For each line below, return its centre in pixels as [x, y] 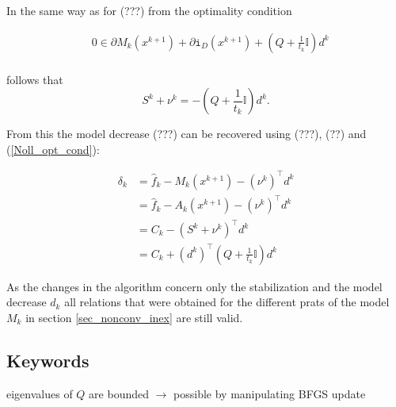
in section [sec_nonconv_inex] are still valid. [134, 317]
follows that [35, 79]
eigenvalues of [40, 393]
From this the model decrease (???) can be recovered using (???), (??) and [187, 134]
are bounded [119, 393]
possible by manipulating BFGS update [270, 393]
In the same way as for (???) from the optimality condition [149, 10]
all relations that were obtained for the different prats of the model [227, 302]
